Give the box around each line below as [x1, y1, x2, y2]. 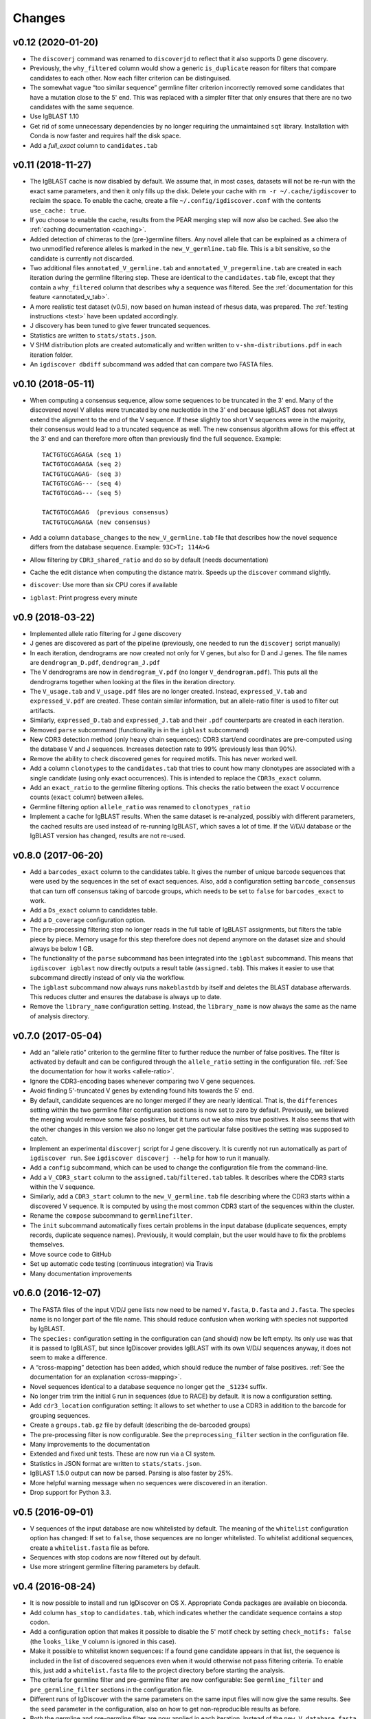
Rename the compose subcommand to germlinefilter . [30, 1212, 193, 1220]
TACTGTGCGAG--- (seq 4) [42, 479, 122, 488]
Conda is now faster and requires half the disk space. [30, 131, 181, 140]
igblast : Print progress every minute [30, 593, 137, 602]
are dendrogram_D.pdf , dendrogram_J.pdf [30, 658, 161, 666]
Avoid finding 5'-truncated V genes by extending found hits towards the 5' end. [30, 1086, 254, 1095]
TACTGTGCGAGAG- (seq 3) [42, 470, 122, 478]
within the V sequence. [30, 1183, 95, 1191]
